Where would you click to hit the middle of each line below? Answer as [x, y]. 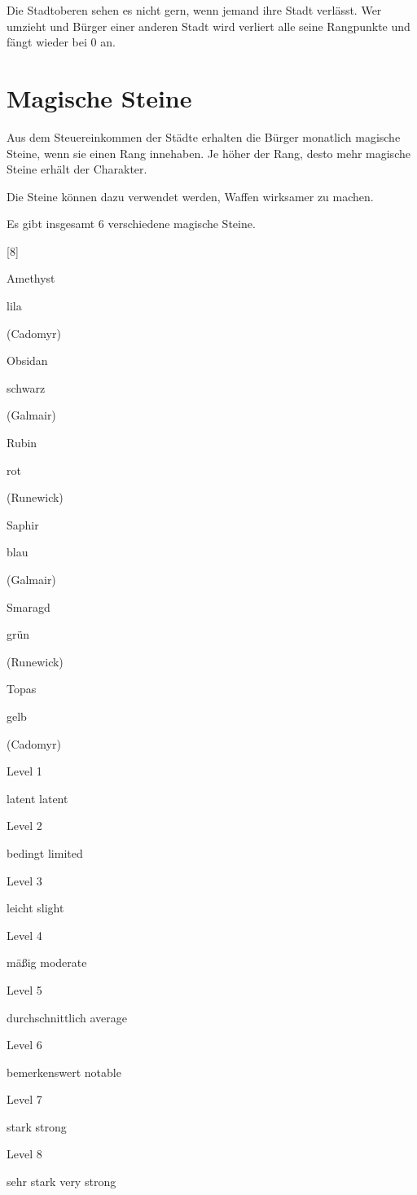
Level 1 [24, 771]
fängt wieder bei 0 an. [61, 42]
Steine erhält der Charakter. [77, 169]
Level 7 [24, 1099]
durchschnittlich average [67, 1017]
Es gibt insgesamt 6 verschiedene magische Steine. [131, 224]
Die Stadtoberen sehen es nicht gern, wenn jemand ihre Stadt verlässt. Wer [194, 10]
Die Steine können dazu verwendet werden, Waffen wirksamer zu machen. [190, 196]
